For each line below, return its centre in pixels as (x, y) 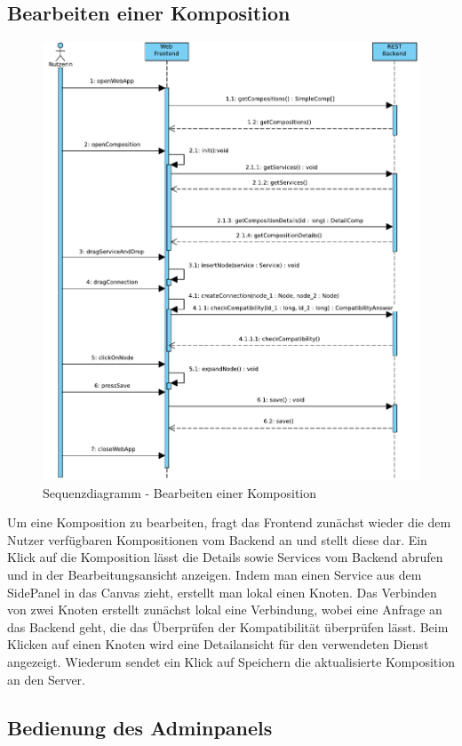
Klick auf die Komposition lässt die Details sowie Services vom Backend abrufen (225, 557)
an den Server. (46, 679)
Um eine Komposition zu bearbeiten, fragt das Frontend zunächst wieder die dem (229, 522)
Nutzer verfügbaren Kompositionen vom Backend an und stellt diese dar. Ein (217, 539)
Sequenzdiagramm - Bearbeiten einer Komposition (179, 492)
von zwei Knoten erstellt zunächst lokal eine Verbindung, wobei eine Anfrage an (225, 610)
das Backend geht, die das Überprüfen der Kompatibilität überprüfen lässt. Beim (228, 626)
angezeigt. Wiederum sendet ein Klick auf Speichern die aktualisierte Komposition (231, 661)
